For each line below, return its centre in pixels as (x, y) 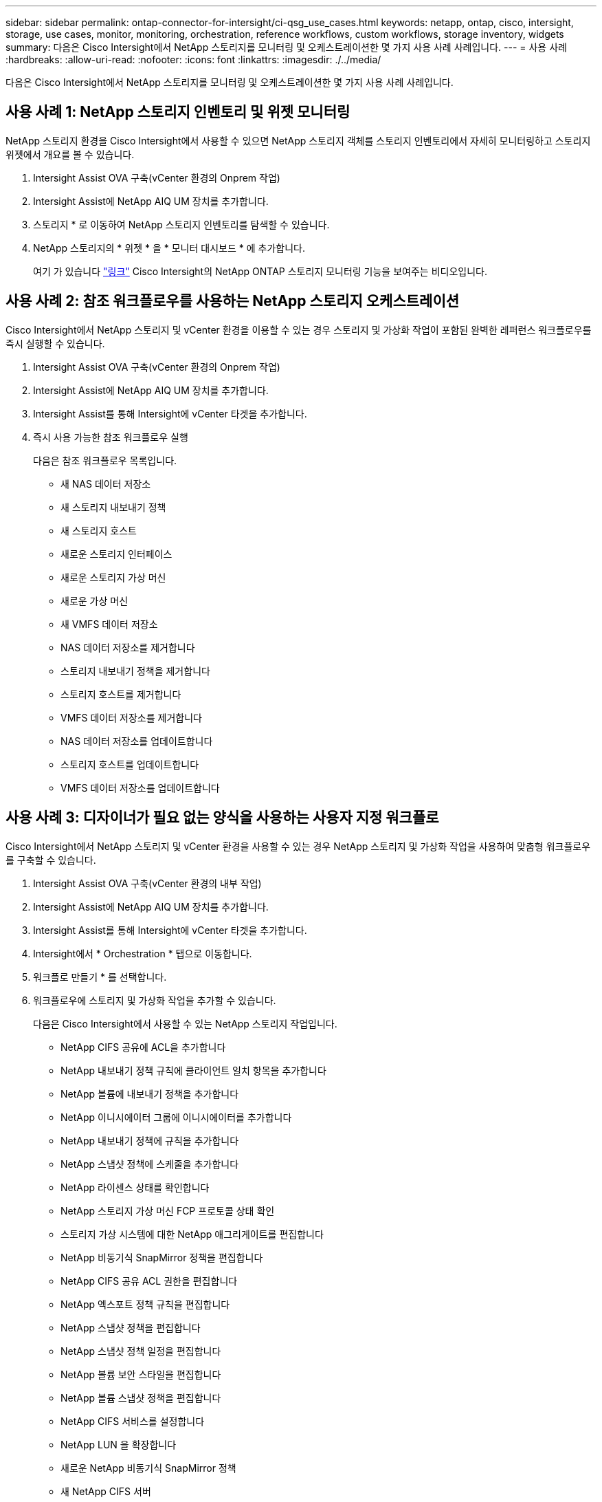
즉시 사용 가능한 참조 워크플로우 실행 (111, 437)
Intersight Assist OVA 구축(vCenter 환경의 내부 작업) (147, 883)
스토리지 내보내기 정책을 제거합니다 (135, 671)
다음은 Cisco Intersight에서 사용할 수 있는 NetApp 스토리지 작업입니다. (185, 1023)
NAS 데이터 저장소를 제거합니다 (128, 647)
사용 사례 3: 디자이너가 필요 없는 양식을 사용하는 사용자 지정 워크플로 (222, 818)
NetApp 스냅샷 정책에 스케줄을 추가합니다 (150, 1164)
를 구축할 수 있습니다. (51, 860)
